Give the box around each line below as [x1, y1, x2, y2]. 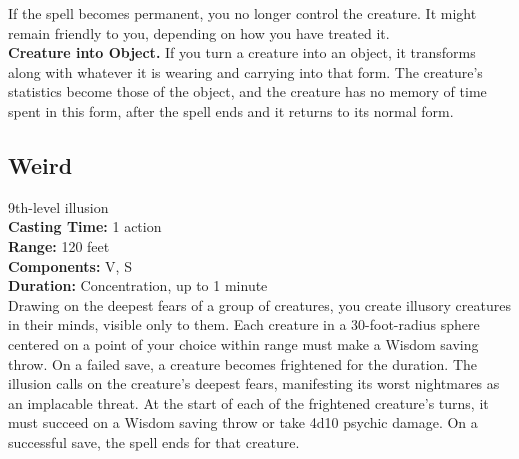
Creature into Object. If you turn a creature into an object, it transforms [8, 42, 476, 63]
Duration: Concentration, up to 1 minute [8, 275, 268, 296]
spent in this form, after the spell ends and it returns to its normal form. [8, 100, 454, 121]
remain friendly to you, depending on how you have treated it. [8, 22, 390, 43]
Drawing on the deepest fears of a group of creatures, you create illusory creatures [8, 294, 511, 315]
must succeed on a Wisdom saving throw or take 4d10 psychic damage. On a [8, 412, 478, 433]
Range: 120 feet [8, 235, 110, 256]
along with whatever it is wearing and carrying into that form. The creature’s [8, 61, 483, 82]
